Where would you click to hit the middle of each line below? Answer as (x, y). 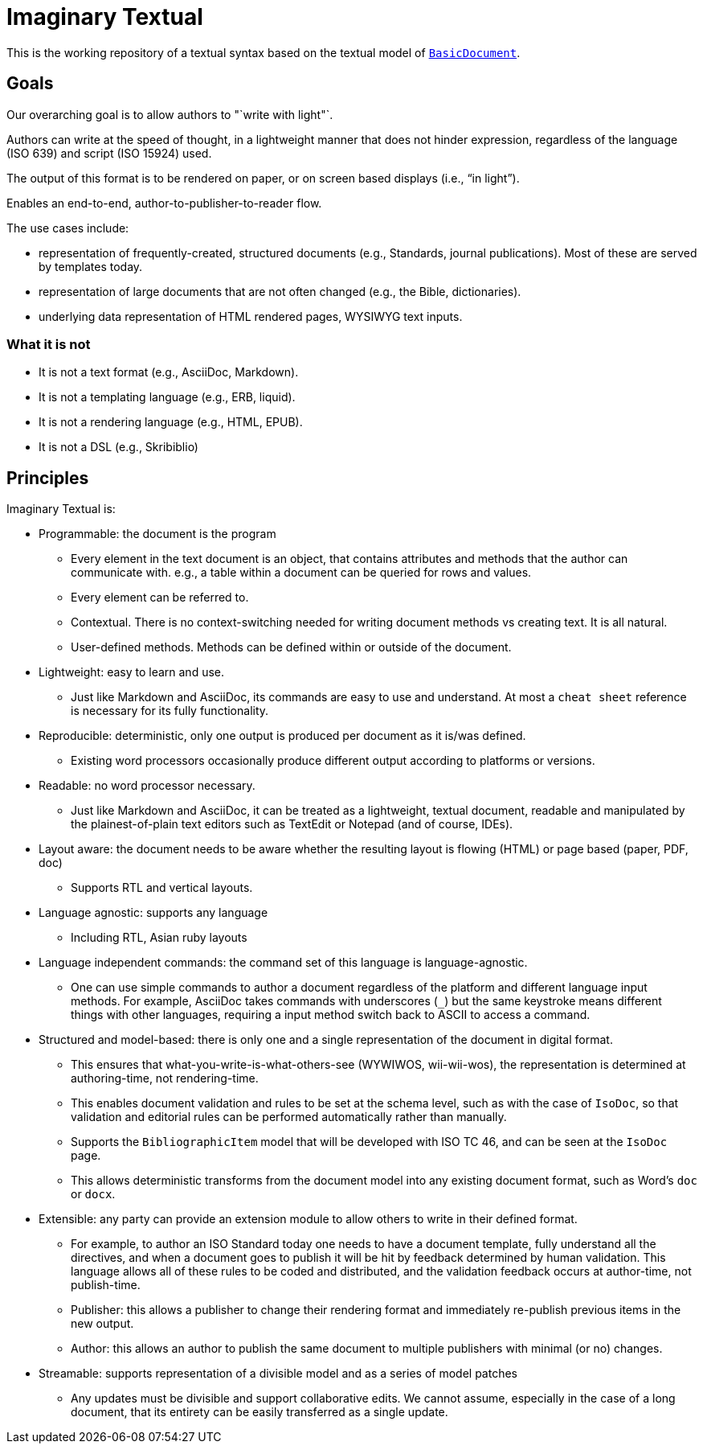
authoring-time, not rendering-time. (165, 1078)
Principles (48, 478)
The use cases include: (68, 228)
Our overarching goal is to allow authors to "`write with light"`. (170, 114)
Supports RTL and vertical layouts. (162, 888)
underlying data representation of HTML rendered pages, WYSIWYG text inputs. (251, 316)
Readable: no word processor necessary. (147, 786)
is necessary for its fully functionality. (170, 711)
